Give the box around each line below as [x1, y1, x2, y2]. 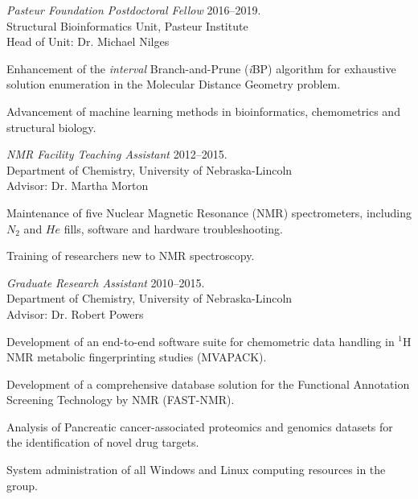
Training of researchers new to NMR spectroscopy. [6, 247, 255, 264]
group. [6, 476, 38, 493]
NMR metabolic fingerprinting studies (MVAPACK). [6, 348, 267, 365]
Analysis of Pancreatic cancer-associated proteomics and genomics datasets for [6, 418, 393, 435]
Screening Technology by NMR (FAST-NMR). [6, 391, 235, 408]
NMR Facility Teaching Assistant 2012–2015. [6, 146, 227, 163]
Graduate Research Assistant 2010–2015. [6, 274, 205, 291]
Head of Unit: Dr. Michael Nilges [6, 33, 170, 50]
